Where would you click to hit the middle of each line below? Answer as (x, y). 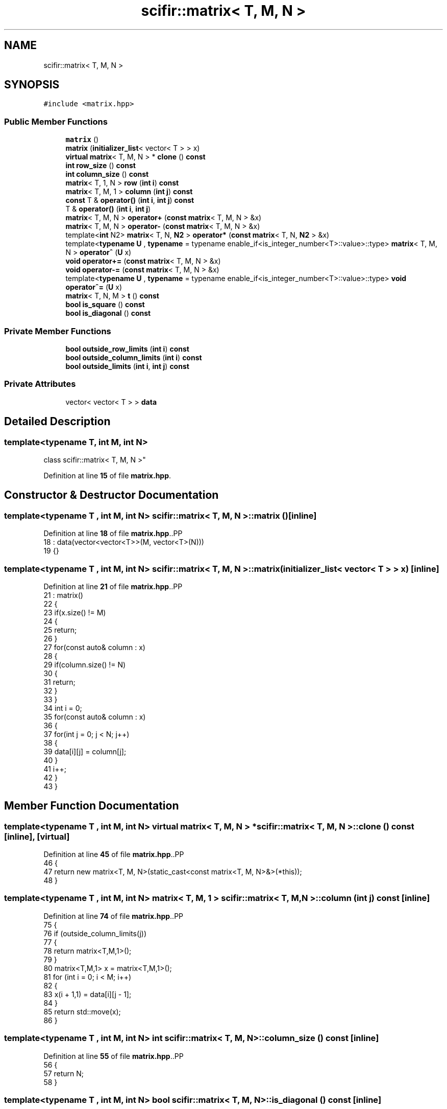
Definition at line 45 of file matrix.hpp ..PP (114, 854)
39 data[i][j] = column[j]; (85, 751)
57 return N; (64, 1073)
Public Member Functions (56, 121)
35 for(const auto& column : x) (95, 717)
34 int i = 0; (63, 708)
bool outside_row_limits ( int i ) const (127, 349)
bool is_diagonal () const (108, 313)
